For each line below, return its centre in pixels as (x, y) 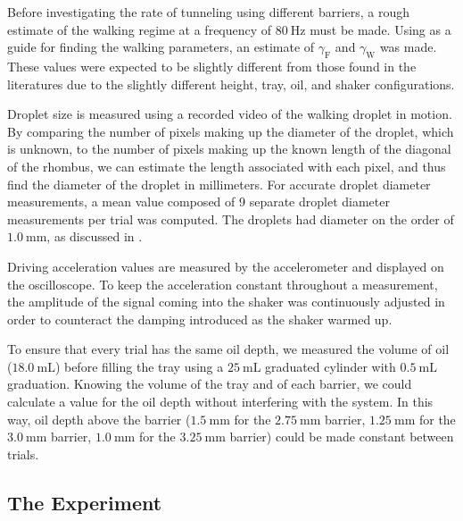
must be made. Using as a (380, 29)
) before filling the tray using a (139, 366)
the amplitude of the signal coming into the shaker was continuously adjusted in (226, 302)
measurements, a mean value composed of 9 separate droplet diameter (198, 202)
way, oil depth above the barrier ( (99, 419)
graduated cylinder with (331, 366)
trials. (23, 454)
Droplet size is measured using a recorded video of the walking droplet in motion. (230, 114)
